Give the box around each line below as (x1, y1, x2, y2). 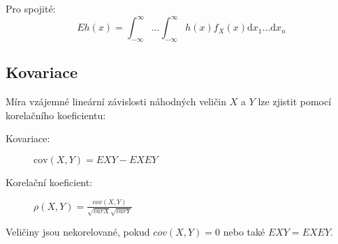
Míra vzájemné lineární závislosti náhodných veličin (6, 94, 227, 109)
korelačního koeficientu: (6, 107, 106, 122)
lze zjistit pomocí (258, 94, 332, 109)
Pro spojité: (6, 1, 56, 15)
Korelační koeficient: (6, 174, 93, 189)
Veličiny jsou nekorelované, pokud (6, 224, 150, 239)
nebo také (223, 224, 265, 239)
